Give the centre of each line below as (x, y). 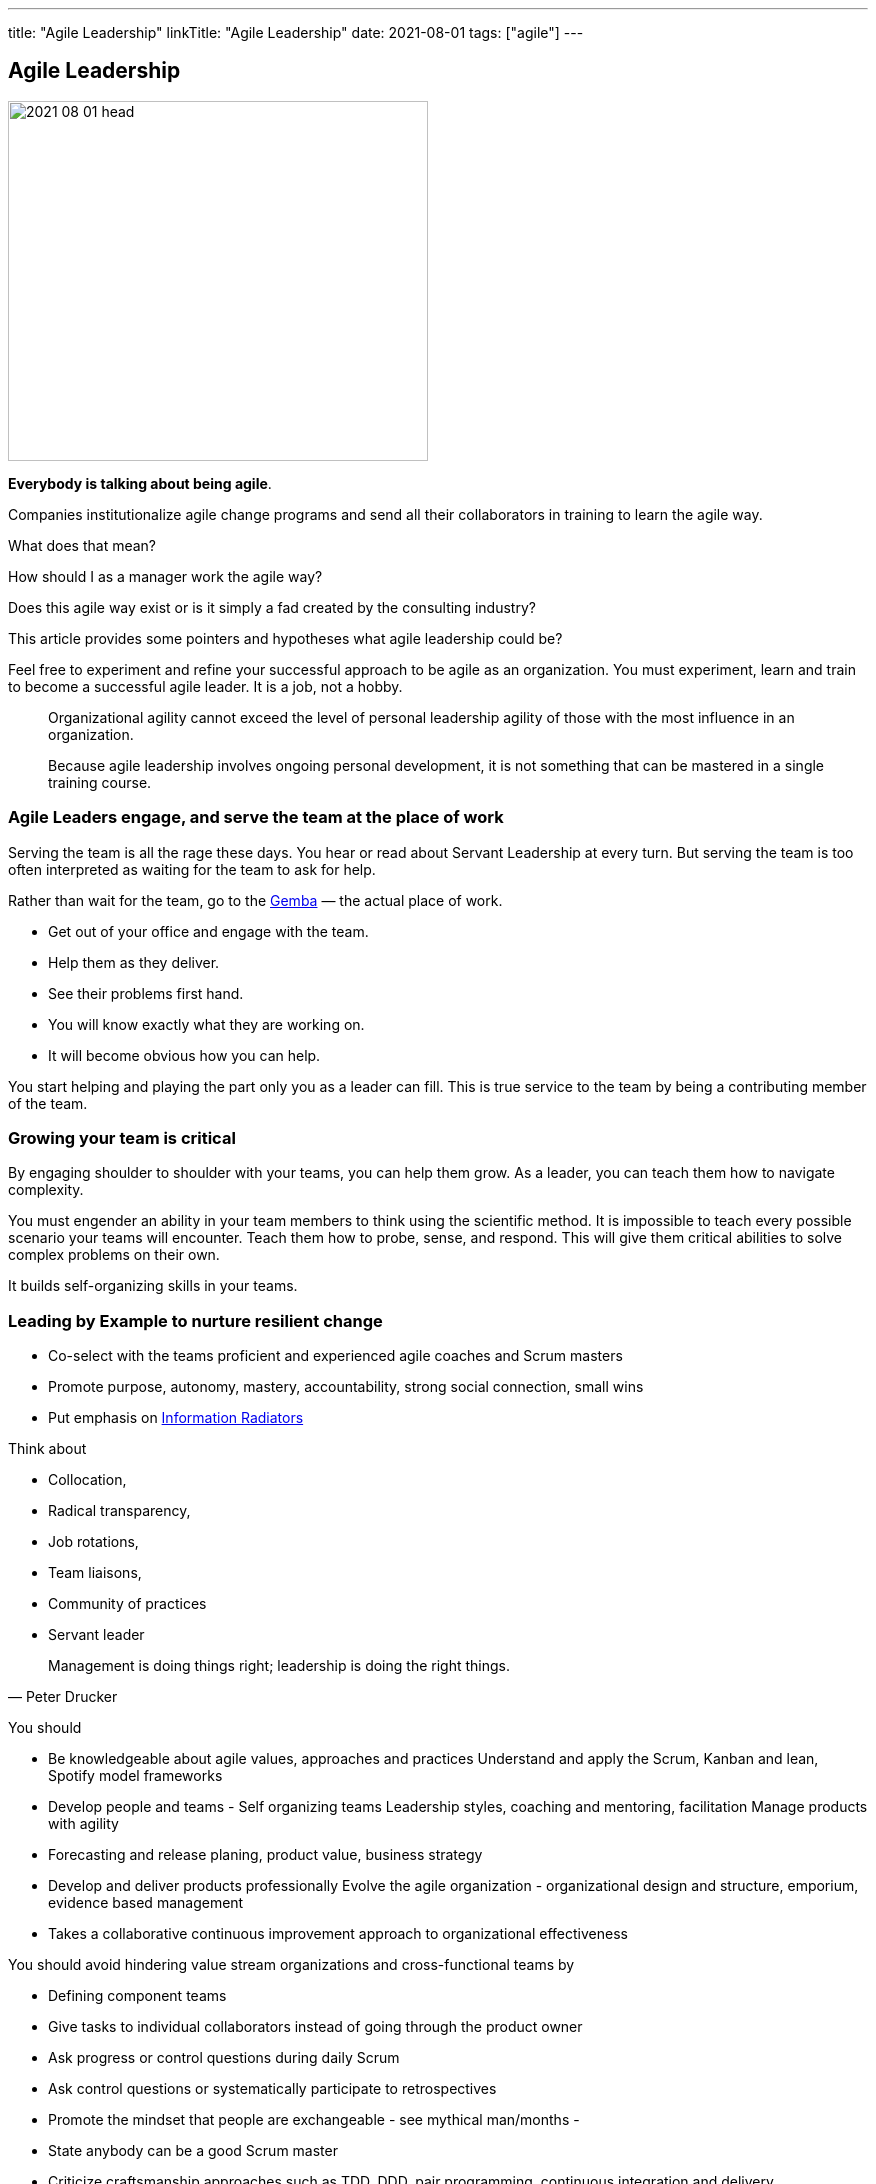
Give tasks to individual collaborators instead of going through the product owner (315, 2027)
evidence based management (146, 1903)
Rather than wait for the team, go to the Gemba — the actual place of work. (255, 900)
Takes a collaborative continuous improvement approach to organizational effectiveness (338, 1934)
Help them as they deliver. (134, 962)
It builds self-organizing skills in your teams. (153, 1286)
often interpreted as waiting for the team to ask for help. (192, 869)
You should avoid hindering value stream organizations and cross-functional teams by (291, 1965)
